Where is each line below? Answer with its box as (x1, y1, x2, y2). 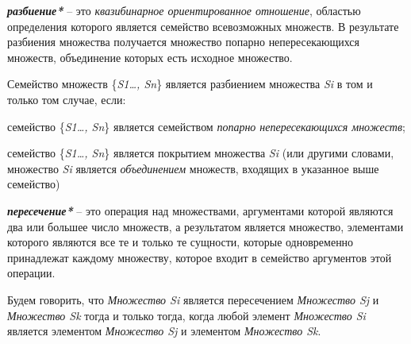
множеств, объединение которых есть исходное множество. (7, 48, 293, 65)
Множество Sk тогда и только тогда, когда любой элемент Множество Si (7, 307, 366, 323)
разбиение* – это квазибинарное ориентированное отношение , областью (7, 2, 361, 18)
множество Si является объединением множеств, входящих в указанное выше (7, 160, 379, 176)
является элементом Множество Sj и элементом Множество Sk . (7, 323, 321, 339)
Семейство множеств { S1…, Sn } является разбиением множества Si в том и (7, 75, 373, 92)
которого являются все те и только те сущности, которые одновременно (7, 234, 354, 250)
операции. (7, 265, 56, 281)
